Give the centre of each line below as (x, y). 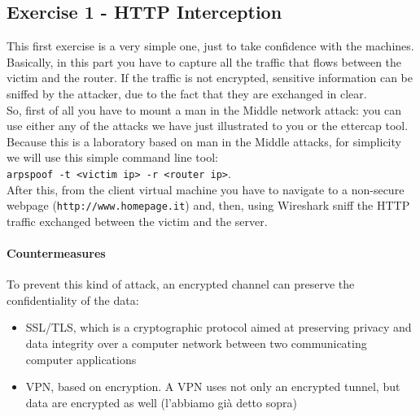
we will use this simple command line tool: (112, 157)
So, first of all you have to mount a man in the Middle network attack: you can (204, 109)
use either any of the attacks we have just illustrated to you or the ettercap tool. (208, 126)
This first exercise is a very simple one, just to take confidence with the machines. (210, 46)
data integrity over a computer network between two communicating (196, 343)
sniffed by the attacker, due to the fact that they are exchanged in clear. (187, 93)
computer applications (81, 359)
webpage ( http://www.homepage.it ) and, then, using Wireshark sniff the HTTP (208, 205)
